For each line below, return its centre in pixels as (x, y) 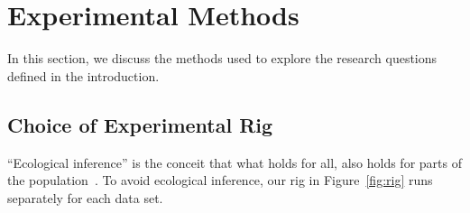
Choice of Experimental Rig (140, 124)
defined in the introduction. (83, 75)
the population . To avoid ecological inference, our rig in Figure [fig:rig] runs (220, 180)
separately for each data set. (85, 197)
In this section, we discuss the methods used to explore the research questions (222, 58)
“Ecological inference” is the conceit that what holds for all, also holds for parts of (235, 162)
